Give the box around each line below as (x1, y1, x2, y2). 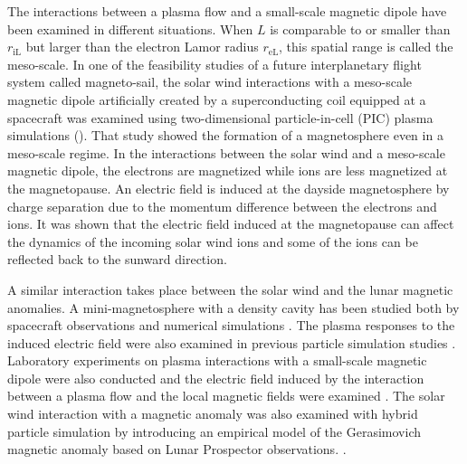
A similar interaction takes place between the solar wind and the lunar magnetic (7, 279, 453, 298)
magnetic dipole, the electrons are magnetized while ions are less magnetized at (7, 161, 448, 180)
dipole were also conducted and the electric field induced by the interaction (7, 368, 424, 387)
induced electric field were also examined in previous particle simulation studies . (7, 333, 456, 352)
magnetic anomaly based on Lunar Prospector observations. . (7, 440, 347, 459)
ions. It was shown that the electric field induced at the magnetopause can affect (7, 214, 454, 233)
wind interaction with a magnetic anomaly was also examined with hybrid (7, 404, 418, 423)
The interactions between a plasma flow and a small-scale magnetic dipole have (7, 2, 447, 20)
